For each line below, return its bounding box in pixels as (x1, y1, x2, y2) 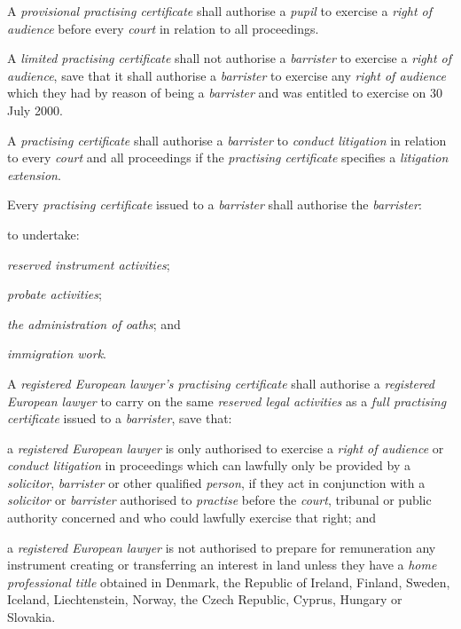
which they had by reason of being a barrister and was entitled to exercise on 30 (7, 83, 443, 102)
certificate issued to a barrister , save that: (7, 409, 232, 428)
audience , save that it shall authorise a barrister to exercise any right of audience (7, 66, 446, 84)
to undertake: (7, 224, 80, 243)
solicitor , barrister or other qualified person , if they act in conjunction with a (7, 473, 426, 491)
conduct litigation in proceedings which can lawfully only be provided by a (7, 456, 410, 475)
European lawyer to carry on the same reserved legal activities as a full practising (7, 391, 447, 410)
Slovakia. (7, 608, 56, 626)
